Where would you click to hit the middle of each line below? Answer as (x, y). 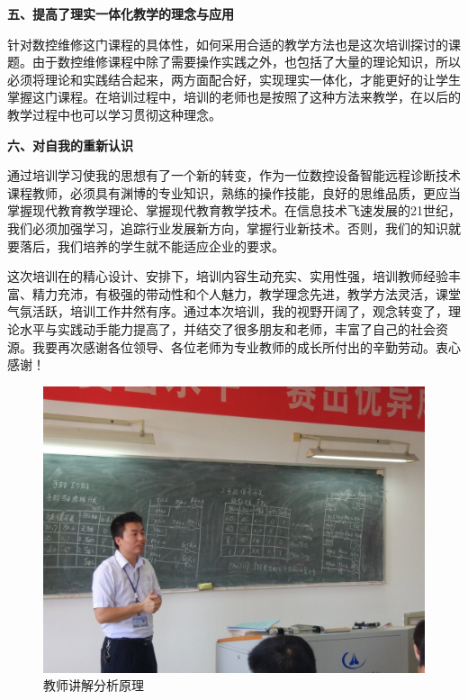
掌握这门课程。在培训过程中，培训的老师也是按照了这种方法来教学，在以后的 (234, 97)
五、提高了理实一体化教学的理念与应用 (121, 14)
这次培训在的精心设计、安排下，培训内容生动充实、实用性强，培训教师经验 (228, 276)
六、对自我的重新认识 (70, 145)
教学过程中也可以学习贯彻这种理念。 (114, 114)
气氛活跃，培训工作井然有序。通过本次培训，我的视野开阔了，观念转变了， (228, 311)
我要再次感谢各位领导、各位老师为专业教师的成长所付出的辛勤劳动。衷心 (246, 346)
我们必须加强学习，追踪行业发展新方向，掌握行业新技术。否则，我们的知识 (228, 227)
